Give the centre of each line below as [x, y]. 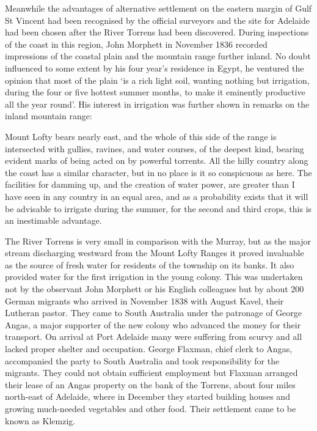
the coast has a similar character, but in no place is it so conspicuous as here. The [158, 172]
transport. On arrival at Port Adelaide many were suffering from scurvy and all [154, 337]
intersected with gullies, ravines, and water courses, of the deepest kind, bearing [155, 148]
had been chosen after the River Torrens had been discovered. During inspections [157, 32]
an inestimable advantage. [53, 220]
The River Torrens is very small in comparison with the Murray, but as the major [158, 241]
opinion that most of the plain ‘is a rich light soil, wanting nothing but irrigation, [157, 80]
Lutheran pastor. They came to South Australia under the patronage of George [154, 313]
